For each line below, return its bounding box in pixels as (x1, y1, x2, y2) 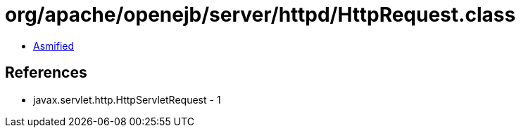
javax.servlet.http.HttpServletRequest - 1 (33, 93, 221, 106)
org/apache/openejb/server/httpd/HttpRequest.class (5, 3, 516, 27)
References (5, 64, 87, 82)
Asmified (33, 39, 75, 52)
